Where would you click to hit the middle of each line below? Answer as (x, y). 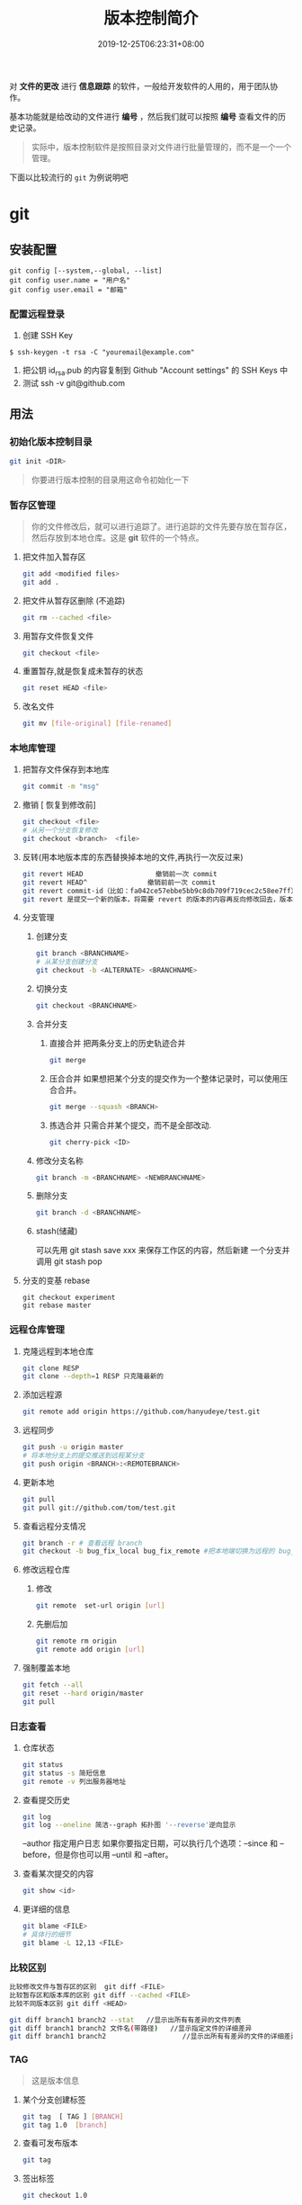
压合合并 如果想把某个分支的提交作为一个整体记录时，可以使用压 (169, 1078)
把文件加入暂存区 (54, 556)
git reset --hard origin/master (83, 1693)
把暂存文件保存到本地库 (66, 769)
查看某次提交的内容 (58, 1874)
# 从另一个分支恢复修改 (60, 830)
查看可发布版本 (50, 2143)
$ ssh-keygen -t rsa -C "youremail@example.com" (102, 353)
